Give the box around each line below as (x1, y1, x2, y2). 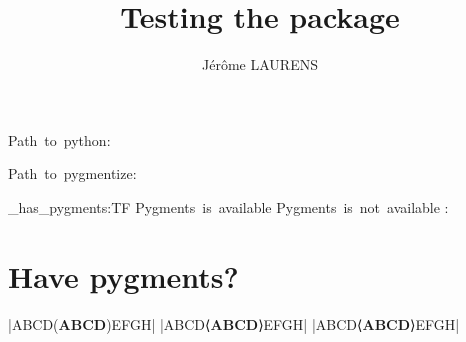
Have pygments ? (8, 255, 239, 296)
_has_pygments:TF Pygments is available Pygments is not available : (8, 196, 449, 217)
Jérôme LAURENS (202, 54, 318, 75)
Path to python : (8, 129, 111, 150)
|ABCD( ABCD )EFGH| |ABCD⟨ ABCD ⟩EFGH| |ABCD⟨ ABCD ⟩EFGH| (8, 313, 460, 334)
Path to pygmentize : (8, 163, 137, 184)
